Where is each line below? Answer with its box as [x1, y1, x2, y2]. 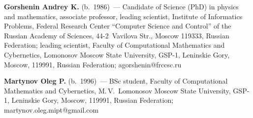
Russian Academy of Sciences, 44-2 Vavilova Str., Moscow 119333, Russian [4, 30, 229, 40]
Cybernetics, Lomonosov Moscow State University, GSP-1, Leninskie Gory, [4, 49, 230, 59]
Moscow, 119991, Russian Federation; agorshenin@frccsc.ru [4, 59, 182, 69]
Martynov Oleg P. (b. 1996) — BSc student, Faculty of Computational [4, 76, 228, 86]
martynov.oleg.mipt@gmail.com [4, 104, 99, 115]
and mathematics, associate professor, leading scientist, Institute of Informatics [4, 11, 243, 21]
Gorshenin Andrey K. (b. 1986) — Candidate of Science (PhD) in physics [4, 1, 239, 11]
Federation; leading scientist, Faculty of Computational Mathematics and [4, 40, 225, 50]
